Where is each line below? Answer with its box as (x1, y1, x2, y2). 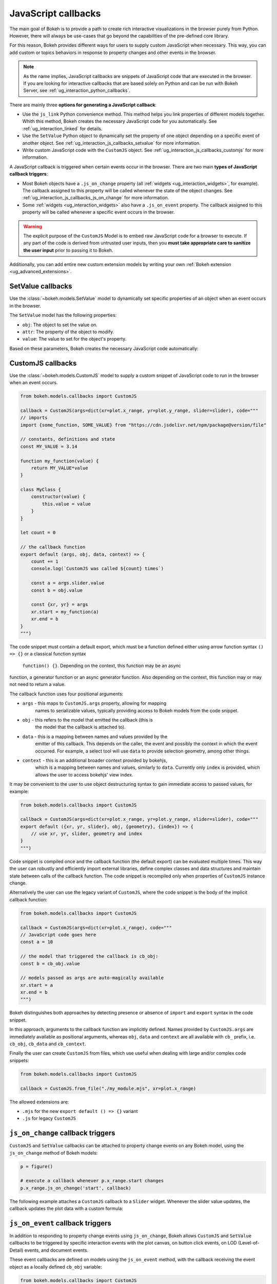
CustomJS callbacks (9, 358, 77, 367)
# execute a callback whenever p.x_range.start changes (20, 1178, 164, 1184)
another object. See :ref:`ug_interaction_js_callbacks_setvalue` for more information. (22, 140, 201, 146)
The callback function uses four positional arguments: (9, 691, 124, 697)
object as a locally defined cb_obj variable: (9, 1263, 102, 1270)
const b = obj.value (31, 587, 83, 593)
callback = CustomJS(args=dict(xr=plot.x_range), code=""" (20, 924, 172, 931)
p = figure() (20, 1163, 53, 1169)
